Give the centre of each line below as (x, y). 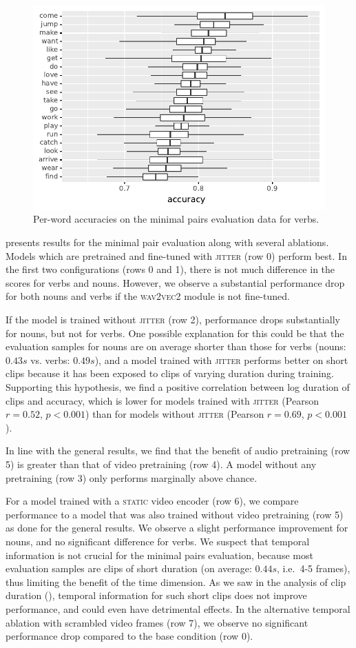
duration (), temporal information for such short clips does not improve (156, 595)
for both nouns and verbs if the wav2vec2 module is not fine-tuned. (148, 296)
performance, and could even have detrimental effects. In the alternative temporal (178, 608)
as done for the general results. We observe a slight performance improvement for (177, 528)
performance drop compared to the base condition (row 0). (129, 636)
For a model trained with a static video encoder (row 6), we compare (152, 501)
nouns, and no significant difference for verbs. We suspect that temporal (158, 541)
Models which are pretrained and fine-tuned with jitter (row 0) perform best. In (176, 255)
